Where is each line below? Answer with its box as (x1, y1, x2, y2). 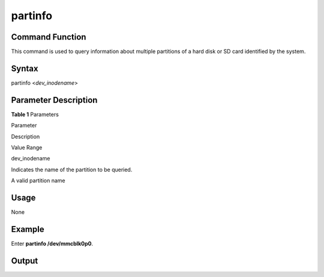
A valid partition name (11, 177, 65, 184)
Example (11, 224, 44, 234)
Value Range (11, 144, 43, 151)
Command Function (11, 32, 86, 42)
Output (11, 255, 38, 266)
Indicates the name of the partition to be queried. (11, 166, 133, 173)
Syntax (11, 63, 38, 73)
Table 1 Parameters (11, 111, 59, 118)
